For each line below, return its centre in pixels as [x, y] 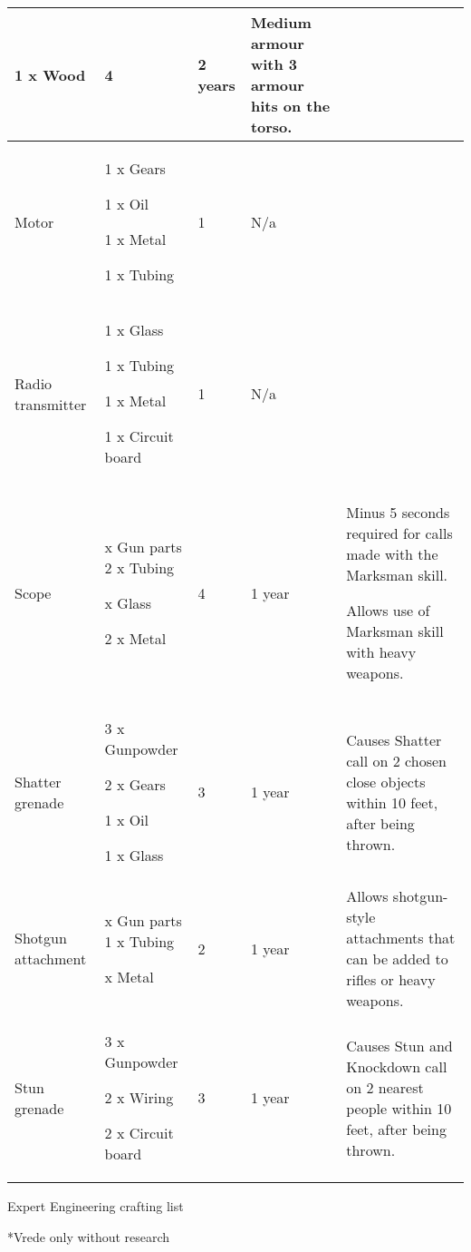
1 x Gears [135, 168]
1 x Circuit [139, 436]
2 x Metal [135, 638]
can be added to [397, 959]
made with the [392, 554]
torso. [271, 127]
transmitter [51, 404]
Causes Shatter [394, 739]
